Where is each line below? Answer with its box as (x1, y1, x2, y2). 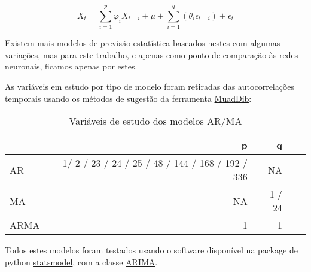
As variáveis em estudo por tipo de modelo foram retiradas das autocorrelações (5, 80, 295, 92)
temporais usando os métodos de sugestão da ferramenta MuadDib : (5, 92, 252, 104)
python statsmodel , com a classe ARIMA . (5, 255, 158, 268)
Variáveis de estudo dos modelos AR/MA (69, 114, 242, 128)
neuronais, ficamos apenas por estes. (5, 60, 138, 72)
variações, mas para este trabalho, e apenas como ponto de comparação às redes (5, 48, 298, 61)
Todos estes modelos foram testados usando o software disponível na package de (5, 244, 298, 256)
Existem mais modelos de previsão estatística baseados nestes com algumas (5, 37, 280, 49)
